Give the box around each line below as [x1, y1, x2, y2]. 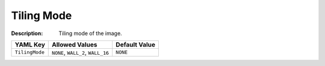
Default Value [115, 40, 156, 49]
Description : [11, 30, 43, 37]
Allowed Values [52, 40, 97, 49]
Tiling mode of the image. [58, 30, 123, 37]
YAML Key [14, 40, 45, 49]
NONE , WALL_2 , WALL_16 [52, 48, 110, 56]
